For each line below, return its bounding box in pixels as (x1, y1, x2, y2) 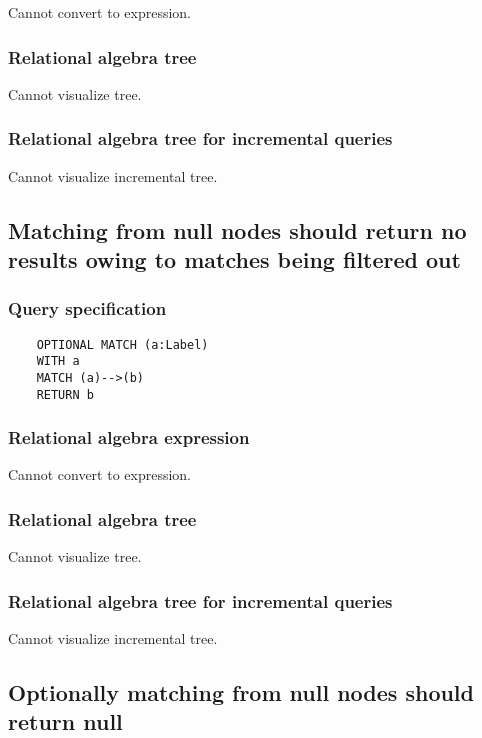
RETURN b (36, 387, 94, 402)
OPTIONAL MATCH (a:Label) (36, 337, 209, 352)
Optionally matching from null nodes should (8, 677, 474, 708)
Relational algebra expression (8, 425, 250, 450)
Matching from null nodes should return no (8, 214, 467, 245)
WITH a (36, 354, 80, 369)
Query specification (8, 296, 167, 321)
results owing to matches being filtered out (8, 244, 461, 274)
